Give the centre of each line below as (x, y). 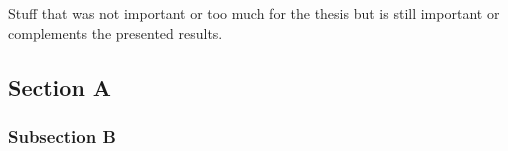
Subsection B (62, 136)
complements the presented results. (115, 32)
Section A (60, 86)
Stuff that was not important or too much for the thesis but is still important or (254, 13)
